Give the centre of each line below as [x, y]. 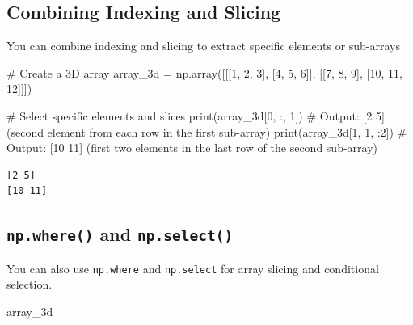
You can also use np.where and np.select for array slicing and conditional [193, 268]
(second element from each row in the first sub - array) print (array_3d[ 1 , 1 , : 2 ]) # [207, 131]
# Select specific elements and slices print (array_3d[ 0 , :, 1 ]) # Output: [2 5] [196, 115]
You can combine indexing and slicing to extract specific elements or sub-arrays [204, 46]
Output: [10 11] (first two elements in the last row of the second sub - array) [192, 148]
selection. [29, 284]
